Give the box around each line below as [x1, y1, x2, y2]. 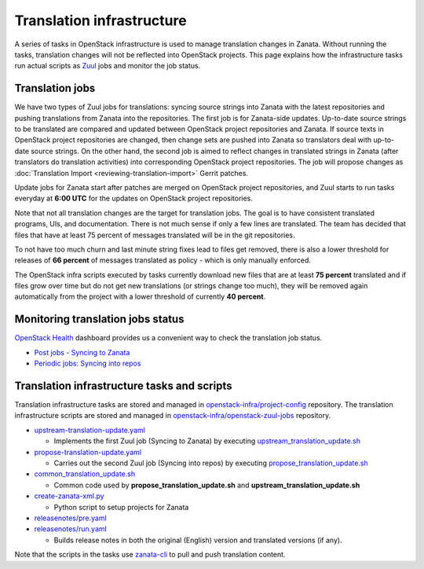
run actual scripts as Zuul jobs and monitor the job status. [14, 61, 201, 71]
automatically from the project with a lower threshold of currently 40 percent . [14, 292, 266, 302]
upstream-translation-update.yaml [34, 425, 145, 435]
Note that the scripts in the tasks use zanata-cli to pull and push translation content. [14, 550, 286, 560]
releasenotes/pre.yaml [34, 513, 108, 523]
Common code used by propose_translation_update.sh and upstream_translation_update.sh [53, 480, 360, 490]
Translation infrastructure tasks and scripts [14, 379, 232, 392]
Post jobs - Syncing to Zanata [34, 347, 130, 357]
